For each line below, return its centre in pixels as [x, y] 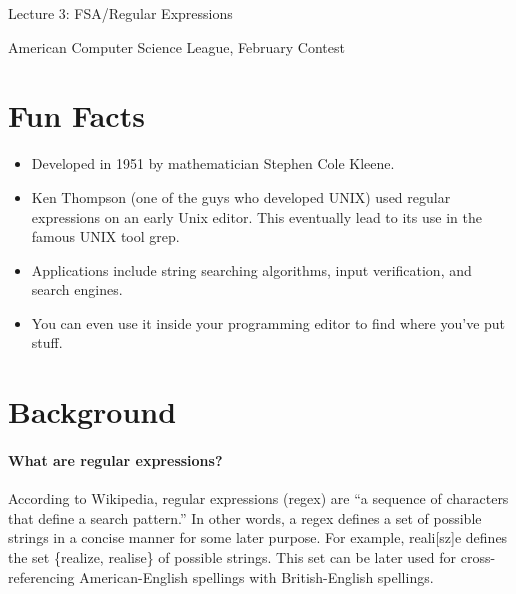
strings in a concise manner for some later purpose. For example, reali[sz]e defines [258, 537]
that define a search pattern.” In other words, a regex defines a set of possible [245, 517]
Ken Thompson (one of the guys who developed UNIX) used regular [241, 196]
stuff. [47, 342]
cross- [478, 557]
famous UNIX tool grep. [105, 236]
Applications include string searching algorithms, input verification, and [251, 269]
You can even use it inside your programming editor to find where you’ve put [268, 322]
